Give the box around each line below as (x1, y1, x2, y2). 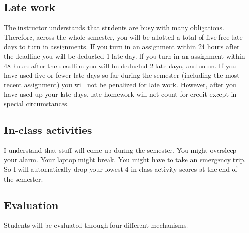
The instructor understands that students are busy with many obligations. (4, 22, 224, 33)
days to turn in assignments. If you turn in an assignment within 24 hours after (4, 41, 240, 51)
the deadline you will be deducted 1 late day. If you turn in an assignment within (4, 50, 245, 61)
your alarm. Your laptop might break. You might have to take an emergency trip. (4, 154, 246, 165)
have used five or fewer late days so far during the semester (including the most (4, 70, 240, 80)
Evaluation (4, 197, 59, 212)
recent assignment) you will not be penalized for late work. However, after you (4, 79, 236, 89)
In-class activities (4, 122, 92, 137)
